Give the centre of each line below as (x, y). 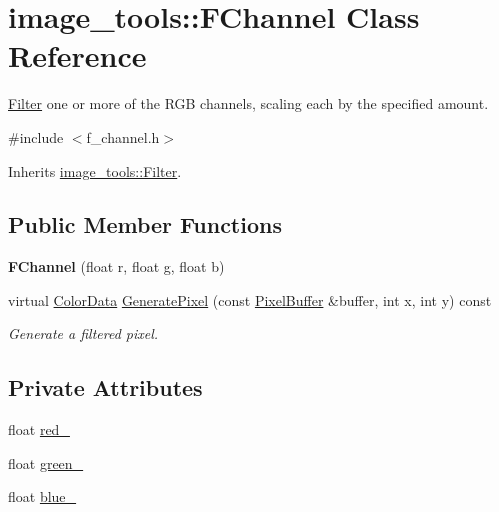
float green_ (46, 462)
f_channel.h (123, 136)
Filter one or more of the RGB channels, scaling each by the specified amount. (248, 103)
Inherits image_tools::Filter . (95, 170)
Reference (77, 55)
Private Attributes (105, 387)
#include (36, 136)
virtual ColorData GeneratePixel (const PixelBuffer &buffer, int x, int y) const (250, 299)
